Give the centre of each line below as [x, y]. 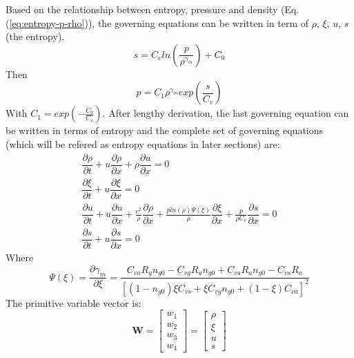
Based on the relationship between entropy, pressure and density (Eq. [153, 9]
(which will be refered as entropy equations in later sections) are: [143, 143]
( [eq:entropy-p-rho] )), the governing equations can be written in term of [157, 22]
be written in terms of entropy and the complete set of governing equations [165, 130]
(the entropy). [35, 36]
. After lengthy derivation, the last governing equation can [226, 113]
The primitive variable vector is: [73, 302]
